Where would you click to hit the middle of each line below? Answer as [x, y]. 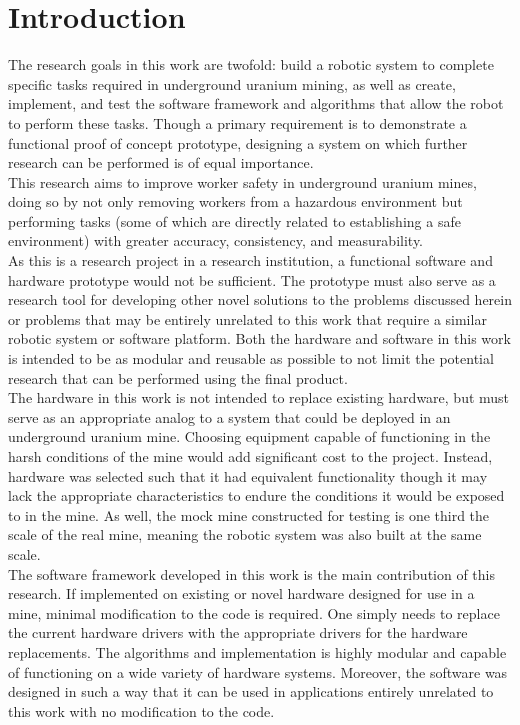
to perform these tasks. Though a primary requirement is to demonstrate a [237, 122]
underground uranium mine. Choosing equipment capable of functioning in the [249, 436]
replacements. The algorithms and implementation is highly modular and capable [257, 651]
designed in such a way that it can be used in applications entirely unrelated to [251, 691]
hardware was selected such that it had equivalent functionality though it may [248, 475]
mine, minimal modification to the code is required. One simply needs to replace [254, 612]
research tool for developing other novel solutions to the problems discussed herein [260, 299]
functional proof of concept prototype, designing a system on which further [238, 142]
